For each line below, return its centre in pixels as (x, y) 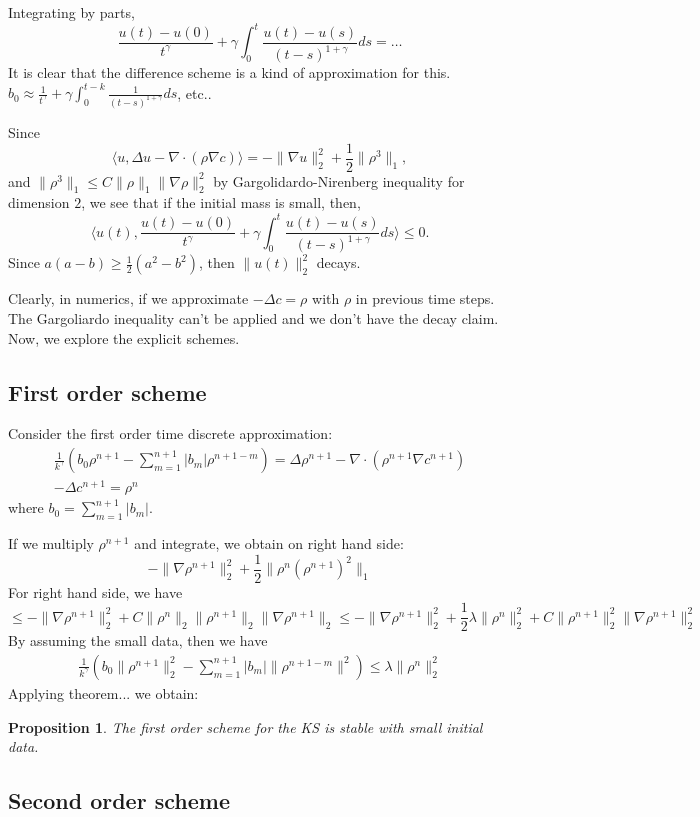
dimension (39, 202)
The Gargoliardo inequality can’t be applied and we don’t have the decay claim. (253, 318)
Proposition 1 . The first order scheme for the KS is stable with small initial (245, 726)
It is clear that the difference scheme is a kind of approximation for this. (229, 72)
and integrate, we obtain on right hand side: (269, 543)
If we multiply (51, 543)
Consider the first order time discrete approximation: (170, 433)
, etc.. (194, 92)
